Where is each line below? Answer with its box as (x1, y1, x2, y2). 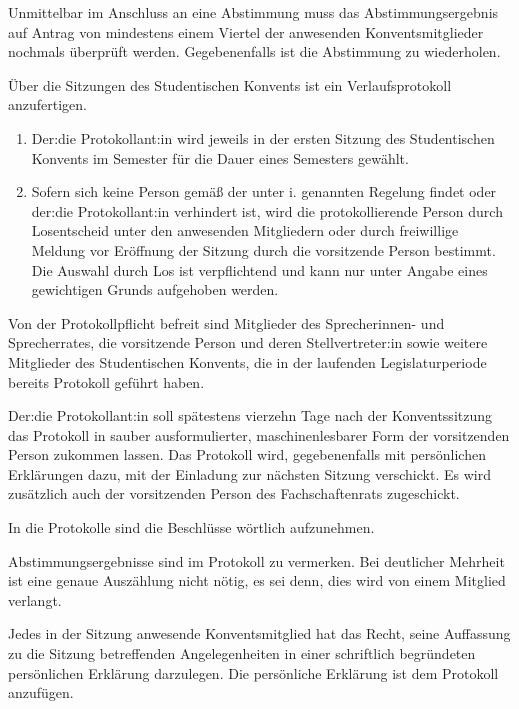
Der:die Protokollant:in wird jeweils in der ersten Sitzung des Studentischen (31, 127, 495, 148)
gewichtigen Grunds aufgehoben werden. (31, 279, 279, 300)
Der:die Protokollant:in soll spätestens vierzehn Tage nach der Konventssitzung (8, 405, 493, 426)
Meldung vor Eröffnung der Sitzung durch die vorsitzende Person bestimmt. (31, 239, 496, 260)
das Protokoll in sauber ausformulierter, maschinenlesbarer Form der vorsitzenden (8, 424, 510, 445)
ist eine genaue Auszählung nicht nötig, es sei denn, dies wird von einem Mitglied (8, 570, 506, 591)
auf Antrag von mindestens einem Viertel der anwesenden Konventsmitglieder (8, 21, 484, 42)
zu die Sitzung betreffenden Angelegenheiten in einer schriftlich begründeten (8, 643, 476, 664)
